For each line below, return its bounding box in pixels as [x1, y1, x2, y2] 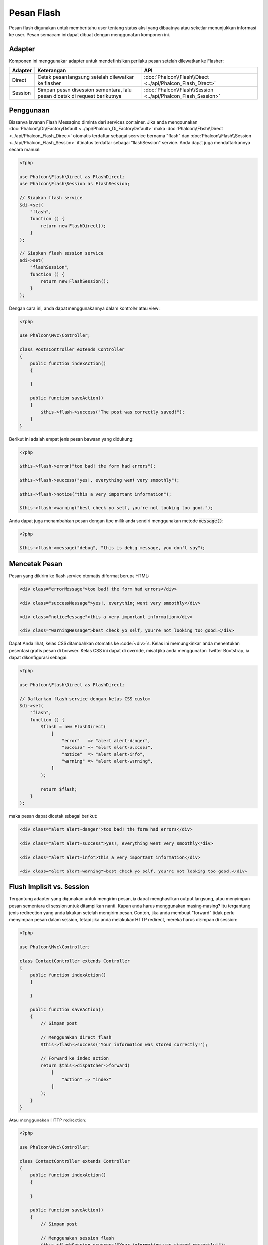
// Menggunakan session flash [40, 1235, 114, 1241]
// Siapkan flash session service [19, 250, 104, 256]
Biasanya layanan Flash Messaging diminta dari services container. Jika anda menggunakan [9, 119, 198, 124]
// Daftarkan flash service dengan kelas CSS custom [19, 696, 151, 702]
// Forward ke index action [40, 1056, 109, 1061]
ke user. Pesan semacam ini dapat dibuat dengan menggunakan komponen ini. [9, 31, 171, 37]
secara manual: [9, 147, 41, 153]
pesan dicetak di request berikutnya [37, 93, 122, 100]
